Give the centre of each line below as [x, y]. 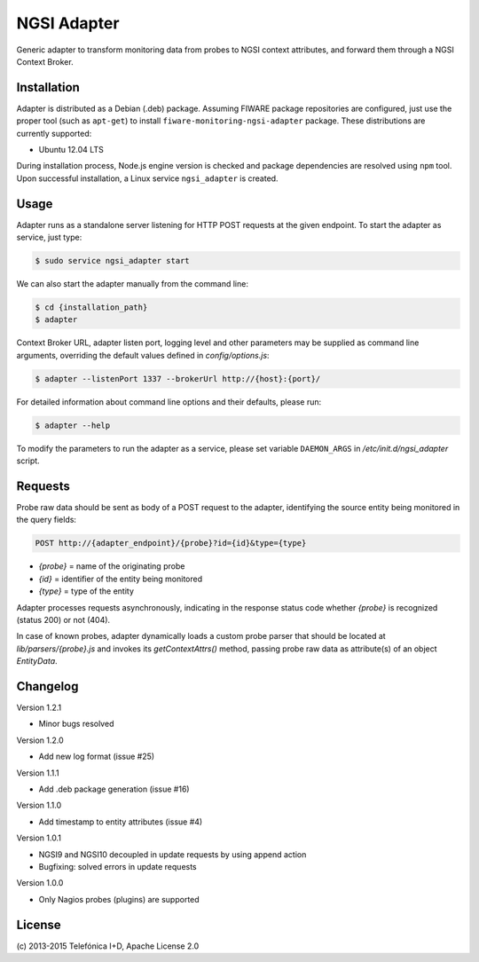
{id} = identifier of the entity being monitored [121, 579]
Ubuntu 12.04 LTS [71, 150]
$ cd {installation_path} [91, 308]
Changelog [47, 686]
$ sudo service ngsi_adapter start [112, 261]
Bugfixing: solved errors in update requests [118, 866]
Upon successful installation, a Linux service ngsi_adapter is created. [147, 178]
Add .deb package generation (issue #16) [114, 789]
